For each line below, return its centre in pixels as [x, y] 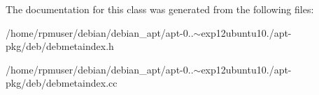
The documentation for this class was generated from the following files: [160, 9]
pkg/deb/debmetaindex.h [60, 46]
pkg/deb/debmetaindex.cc [62, 83]
